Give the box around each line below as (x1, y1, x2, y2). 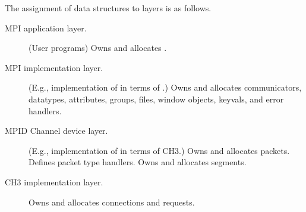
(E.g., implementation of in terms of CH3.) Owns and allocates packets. (29, 144, 290, 156)
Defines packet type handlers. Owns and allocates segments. (29, 156, 247, 168)
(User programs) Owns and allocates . (29, 41, 167, 54)
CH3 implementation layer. (5, 175, 103, 188)
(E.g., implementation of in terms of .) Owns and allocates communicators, (29, 81, 302, 94)
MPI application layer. (5, 21, 87, 34)
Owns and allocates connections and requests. (29, 195, 195, 208)
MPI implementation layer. (5, 61, 103, 73)
